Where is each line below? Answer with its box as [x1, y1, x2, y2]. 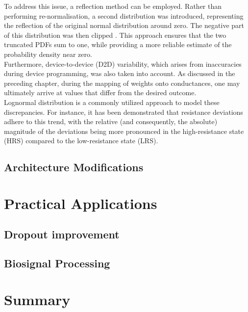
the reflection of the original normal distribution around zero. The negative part [4, 20, 245, 30]
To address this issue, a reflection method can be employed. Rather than [4, 1, 222, 11]
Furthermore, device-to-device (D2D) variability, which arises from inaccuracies [4, 58, 242, 69]
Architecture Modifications [4, 159, 144, 175]
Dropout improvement [4, 227, 120, 242]
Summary [4, 289, 71, 309]
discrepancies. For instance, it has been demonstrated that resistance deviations [4, 106, 243, 117]
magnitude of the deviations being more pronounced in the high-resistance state [4, 126, 244, 136]
